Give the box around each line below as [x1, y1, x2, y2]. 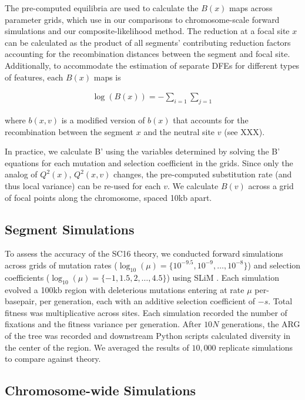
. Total [268, 295, 293, 307]
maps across [229, 2, 273, 14]
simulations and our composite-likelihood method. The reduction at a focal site [5, 25, 290, 37]
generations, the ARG [222, 318, 300, 330]
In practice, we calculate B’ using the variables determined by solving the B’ [5, 145, 280, 157]
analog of [5, 168, 38, 180]
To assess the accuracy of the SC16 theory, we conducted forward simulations [5, 247, 283, 260]
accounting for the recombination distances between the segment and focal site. [5, 48, 290, 60]
